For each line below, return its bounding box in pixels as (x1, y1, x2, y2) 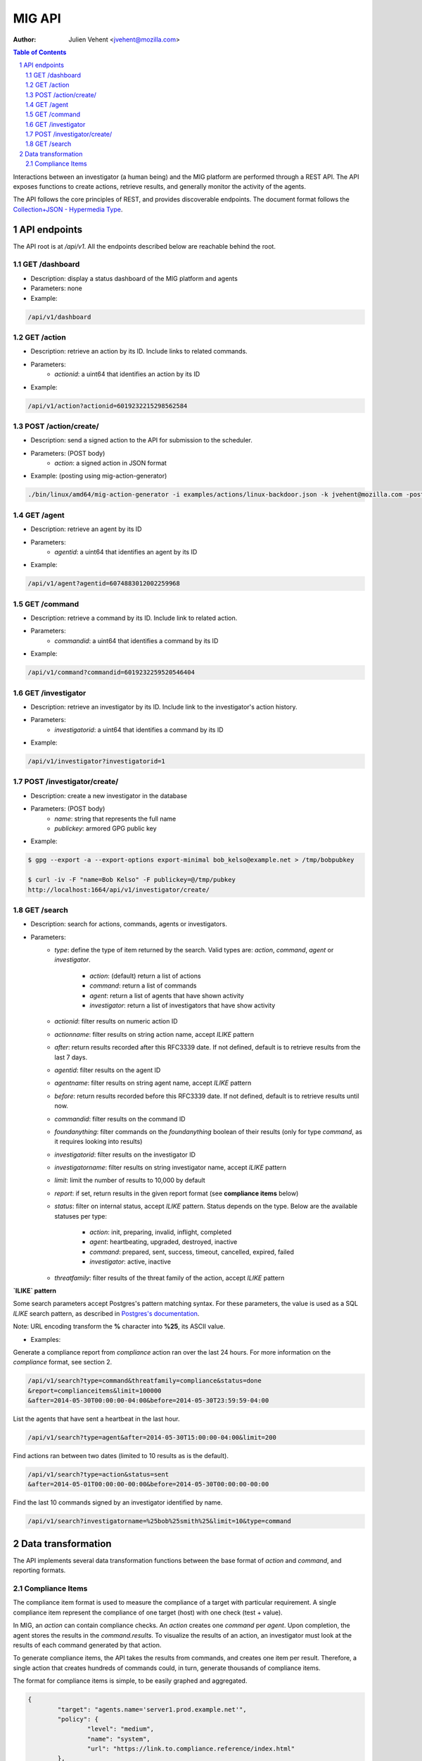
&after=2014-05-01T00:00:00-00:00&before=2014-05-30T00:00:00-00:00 (27, 1480, 269, 1488)
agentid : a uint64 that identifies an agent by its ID (54, 547, 198, 556)
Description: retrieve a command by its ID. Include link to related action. (30, 614, 238, 623)
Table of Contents (13, 48, 67, 56)
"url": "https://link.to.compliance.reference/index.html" (87, 1745, 295, 1753)
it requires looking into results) (54, 1138, 143, 1146)
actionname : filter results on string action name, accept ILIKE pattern (54, 1030, 255, 1038)
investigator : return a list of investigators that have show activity (89, 1001, 276, 1009)
